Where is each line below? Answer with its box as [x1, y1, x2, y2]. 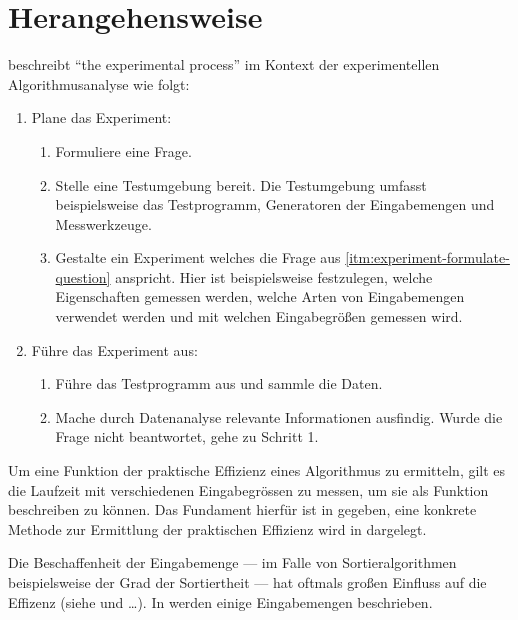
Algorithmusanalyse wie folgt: [8, 73, 190, 94]
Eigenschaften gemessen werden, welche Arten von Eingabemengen [55, 286, 465, 307]
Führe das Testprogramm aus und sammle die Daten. [55, 373, 383, 394]
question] [55, 266, 111, 287]
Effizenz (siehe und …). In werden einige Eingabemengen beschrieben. [8, 591, 433, 612]
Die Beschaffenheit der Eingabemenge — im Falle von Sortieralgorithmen [8, 552, 457, 573]
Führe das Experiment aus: [31, 339, 198, 360]
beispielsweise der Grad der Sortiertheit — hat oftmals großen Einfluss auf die [8, 572, 487, 592]
